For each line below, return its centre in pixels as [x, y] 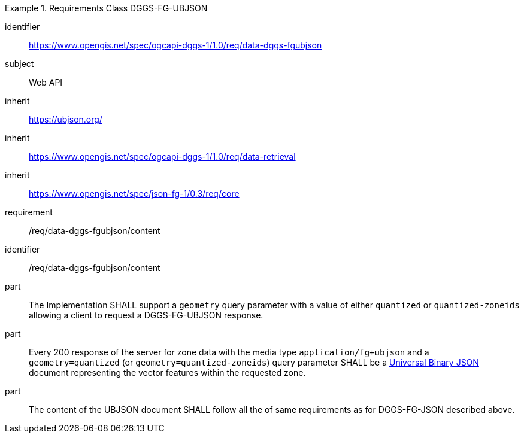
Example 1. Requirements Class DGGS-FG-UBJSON [106, 8]
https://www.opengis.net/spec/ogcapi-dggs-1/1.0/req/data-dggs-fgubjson [175, 45]
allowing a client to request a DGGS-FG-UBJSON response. [146, 315]
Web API [46, 82]
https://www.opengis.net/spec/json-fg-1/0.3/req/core [134, 194]
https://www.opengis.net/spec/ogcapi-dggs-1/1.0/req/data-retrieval [162, 156]
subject [19, 64]
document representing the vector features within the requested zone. [167, 372]
